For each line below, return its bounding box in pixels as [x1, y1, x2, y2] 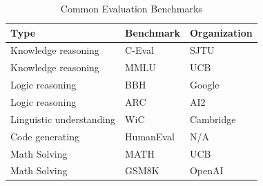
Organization [189, 25, 253, 39]
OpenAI [189, 163, 224, 178]
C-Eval [125, 43, 154, 57]
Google [189, 77, 220, 92]
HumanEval [125, 129, 175, 143]
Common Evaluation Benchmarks [60, 1, 202, 15]
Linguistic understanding [10, 111, 116, 126]
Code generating [10, 129, 79, 143]
